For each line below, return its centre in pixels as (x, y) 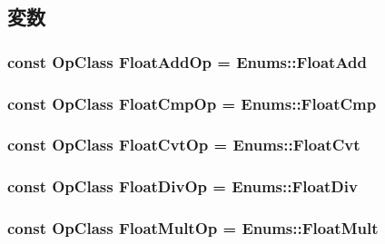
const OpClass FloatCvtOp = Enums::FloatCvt (184, 145)
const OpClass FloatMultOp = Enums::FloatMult (193, 228)
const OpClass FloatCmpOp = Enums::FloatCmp (192, 103)
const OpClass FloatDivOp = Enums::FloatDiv (183, 186)
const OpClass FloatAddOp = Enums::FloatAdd (188, 61)
